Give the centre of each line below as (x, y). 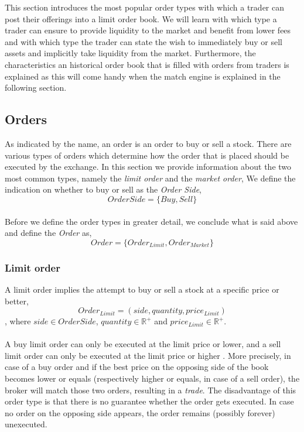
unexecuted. (26, 424)
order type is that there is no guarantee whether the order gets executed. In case (149, 401)
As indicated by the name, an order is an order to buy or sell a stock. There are (148, 143)
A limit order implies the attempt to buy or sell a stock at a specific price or (142, 289)
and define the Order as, (48, 233)
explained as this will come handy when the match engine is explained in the (143, 76)
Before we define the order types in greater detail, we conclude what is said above (151, 221)
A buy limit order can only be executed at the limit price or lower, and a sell (143, 344)
